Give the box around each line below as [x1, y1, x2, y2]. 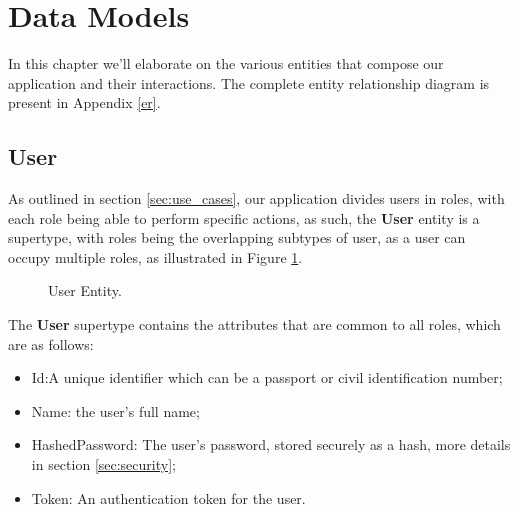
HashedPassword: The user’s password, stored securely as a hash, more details [31, 434, 511, 455]
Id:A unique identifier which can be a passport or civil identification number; [31, 367, 503, 388]
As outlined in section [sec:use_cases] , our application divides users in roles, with [8, 188, 505, 209]
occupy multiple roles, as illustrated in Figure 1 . [8, 246, 303, 267]
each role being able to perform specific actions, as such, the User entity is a [8, 207, 480, 228]
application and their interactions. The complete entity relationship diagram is [8, 72, 490, 93]
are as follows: [8, 333, 94, 354]
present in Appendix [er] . [8, 92, 161, 113]
